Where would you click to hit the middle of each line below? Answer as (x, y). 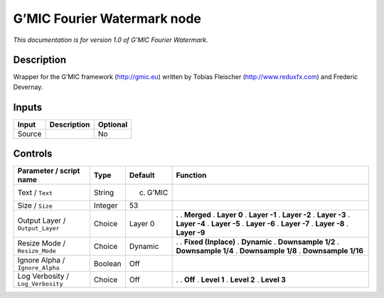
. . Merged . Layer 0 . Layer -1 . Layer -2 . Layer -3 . (263, 215)
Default (142, 176)
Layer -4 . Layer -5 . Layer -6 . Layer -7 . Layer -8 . (262, 224)
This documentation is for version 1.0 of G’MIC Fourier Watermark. (111, 40)
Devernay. (28, 87)
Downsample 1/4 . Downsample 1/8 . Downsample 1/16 (270, 251)
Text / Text (35, 193)
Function (191, 176)
